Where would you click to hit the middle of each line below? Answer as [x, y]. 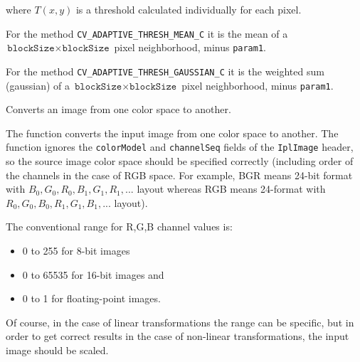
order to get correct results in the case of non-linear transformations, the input [178, 336]
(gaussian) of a [38, 85]
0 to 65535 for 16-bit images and [93, 274]
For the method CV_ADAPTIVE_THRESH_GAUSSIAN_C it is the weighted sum [165, 71]
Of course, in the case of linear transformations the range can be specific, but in [180, 322]
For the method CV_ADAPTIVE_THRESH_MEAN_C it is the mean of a [147, 33]
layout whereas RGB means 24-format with [231, 189]
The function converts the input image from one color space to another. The [172, 133]
